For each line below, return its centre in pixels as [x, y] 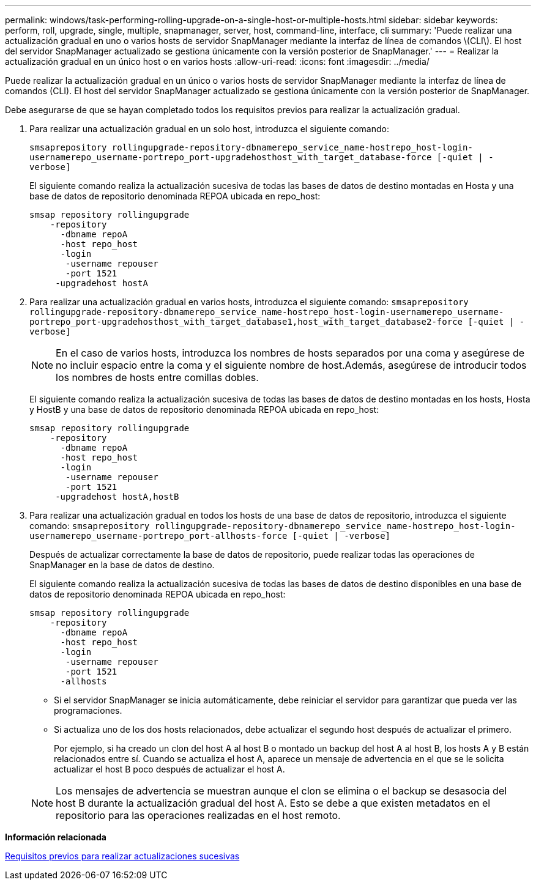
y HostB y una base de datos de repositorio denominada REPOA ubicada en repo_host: [204, 409]
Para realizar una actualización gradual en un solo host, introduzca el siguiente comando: [209, 129]
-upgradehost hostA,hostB [117, 497]
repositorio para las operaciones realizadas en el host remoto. [198, 815]
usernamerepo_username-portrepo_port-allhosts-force [158, 536]
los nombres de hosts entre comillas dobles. [157, 377]
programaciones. [88, 710]
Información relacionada [56, 837]
